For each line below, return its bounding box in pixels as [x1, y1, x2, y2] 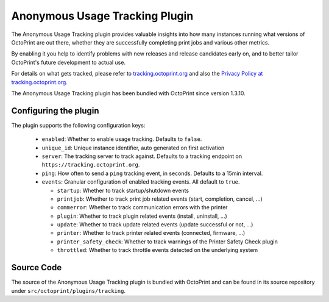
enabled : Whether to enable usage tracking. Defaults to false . [41, 135, 202, 143]
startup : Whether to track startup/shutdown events [57, 187, 189, 194]
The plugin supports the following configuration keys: [11, 121, 146, 129]
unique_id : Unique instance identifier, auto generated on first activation [41, 144, 225, 151]
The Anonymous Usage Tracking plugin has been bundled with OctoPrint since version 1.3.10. [11, 89, 246, 97]
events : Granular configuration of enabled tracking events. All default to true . [41, 178, 240, 185]
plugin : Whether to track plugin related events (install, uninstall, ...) [57, 212, 228, 220]
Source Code [11, 262, 62, 273]
